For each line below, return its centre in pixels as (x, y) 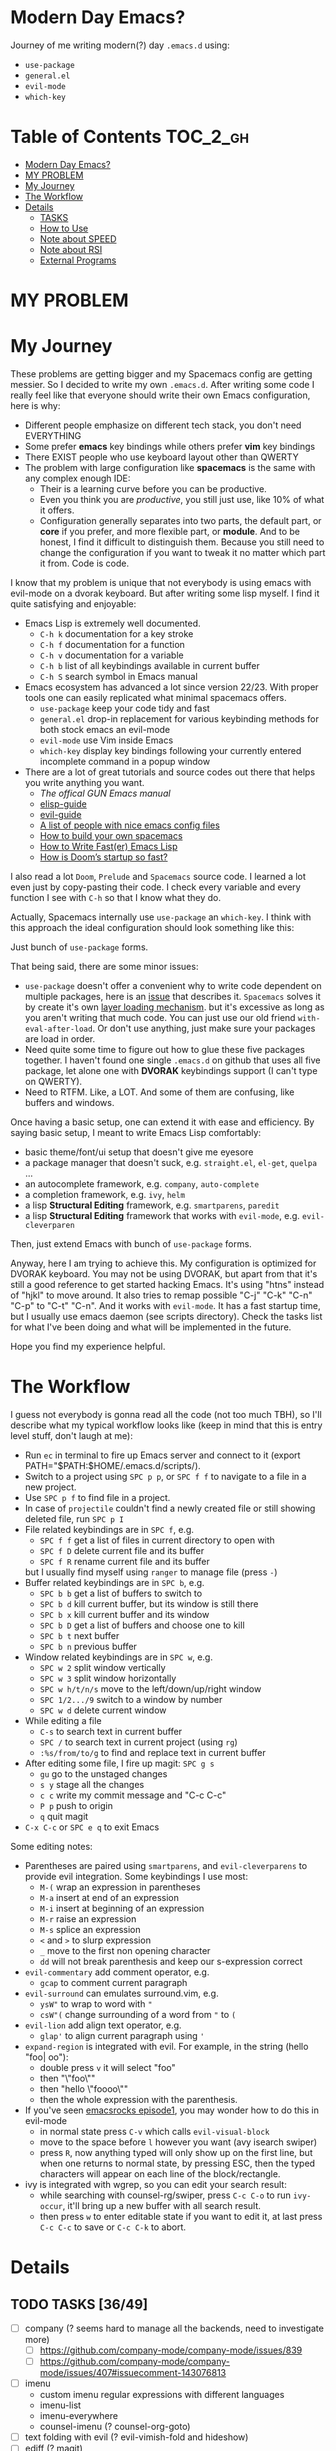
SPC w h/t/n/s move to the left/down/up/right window (150, 1688)
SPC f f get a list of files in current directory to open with (157, 1540)
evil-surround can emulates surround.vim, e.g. (121, 1993)
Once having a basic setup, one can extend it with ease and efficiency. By (162, 1122)
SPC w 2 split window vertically (103, 1667)
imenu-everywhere (78, 2416)
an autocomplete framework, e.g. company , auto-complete (142, 1184)
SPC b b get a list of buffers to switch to (121, 1593)
